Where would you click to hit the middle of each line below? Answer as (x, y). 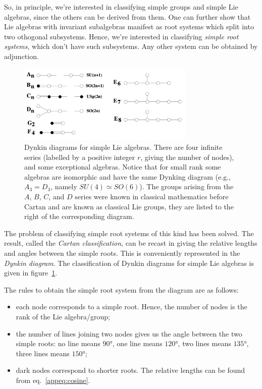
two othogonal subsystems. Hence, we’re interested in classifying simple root (121, 36)
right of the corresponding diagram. (79, 216)
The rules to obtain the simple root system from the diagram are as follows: (121, 289)
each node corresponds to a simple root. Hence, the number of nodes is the (132, 307)
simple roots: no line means (58, 343)
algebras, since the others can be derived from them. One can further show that (127, 16)
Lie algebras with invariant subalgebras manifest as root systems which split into (129, 26)
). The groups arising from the (187, 186)
